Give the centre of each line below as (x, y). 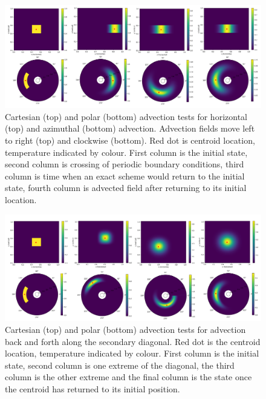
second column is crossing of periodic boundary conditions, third (125, 164)
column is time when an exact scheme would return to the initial (125, 176)
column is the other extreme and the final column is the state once (128, 377)
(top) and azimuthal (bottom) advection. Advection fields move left (130, 128)
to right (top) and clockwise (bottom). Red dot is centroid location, (130, 140)
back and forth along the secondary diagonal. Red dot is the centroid (133, 341)
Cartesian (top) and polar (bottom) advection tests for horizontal (126, 116)
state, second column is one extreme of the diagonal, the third (120, 365)
